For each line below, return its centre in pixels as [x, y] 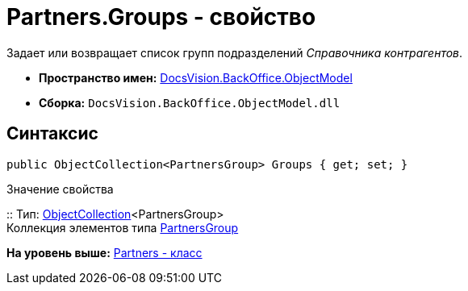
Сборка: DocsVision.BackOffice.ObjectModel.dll [190, 102]
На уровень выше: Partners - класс [104, 252]
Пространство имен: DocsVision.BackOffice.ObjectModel [196, 77]
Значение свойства [60, 189]
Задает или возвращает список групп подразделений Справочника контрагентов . [235, 52]
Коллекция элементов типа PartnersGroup [123, 227]
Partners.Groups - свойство [161, 17]
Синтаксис [52, 134]
